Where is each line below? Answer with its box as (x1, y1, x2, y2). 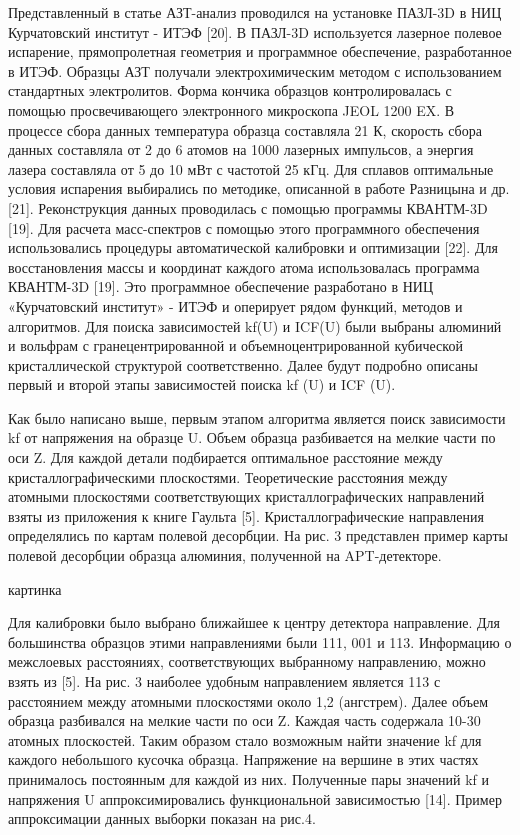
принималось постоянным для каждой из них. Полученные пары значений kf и (8, 768, 490, 789)
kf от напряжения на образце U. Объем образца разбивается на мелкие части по (8, 427, 496, 448)
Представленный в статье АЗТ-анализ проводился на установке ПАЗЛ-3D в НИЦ (8, 2, 502, 22)
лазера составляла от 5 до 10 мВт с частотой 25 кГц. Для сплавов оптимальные (8, 158, 494, 179)
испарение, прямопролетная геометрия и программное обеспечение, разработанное (8, 41, 512, 62)
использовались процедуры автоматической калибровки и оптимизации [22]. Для (8, 237, 498, 258)
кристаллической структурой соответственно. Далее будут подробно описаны (8, 354, 479, 375)
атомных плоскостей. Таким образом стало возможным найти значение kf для (8, 729, 482, 750)
